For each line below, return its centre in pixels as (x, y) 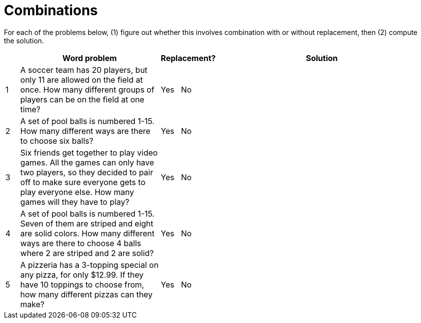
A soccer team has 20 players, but (84, 70)
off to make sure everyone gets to (83, 182)
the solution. (24, 40)
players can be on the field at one (82, 99)
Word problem (90, 58)
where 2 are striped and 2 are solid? (87, 253)
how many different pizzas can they (86, 294)
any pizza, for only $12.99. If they (82, 275)
